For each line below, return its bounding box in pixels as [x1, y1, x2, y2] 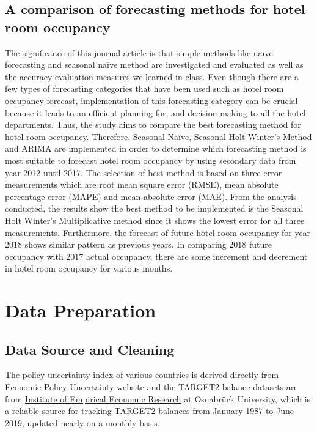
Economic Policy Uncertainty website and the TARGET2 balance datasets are [5, 380, 298, 393]
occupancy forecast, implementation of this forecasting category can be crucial [5, 94, 298, 106]
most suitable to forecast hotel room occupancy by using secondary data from [5, 154, 296, 166]
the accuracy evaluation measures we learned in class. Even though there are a [5, 70, 299, 83]
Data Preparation [5, 298, 156, 323]
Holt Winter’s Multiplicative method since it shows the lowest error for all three [5, 213, 305, 226]
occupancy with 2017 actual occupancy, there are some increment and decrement [5, 250, 308, 262]
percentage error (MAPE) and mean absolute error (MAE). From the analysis [5, 190, 297, 202]
